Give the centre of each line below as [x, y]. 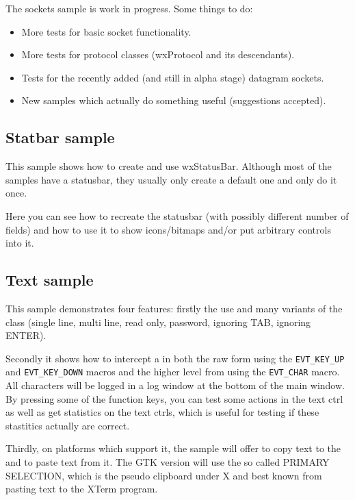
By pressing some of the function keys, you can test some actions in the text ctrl [174, 398]
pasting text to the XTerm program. [82, 489]
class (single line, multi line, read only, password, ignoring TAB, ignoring [158, 322]
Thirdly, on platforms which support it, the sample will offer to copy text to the [173, 448]
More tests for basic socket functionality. [106, 31]
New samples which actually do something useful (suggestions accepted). [174, 100]
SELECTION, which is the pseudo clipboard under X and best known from [164, 475]
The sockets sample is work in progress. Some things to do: [129, 8]
